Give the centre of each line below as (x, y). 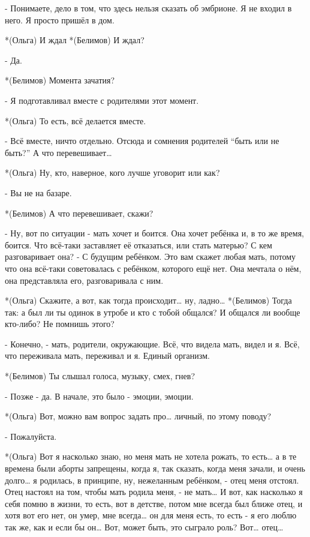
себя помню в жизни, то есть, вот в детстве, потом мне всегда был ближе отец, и (154, 503)
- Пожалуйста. (31, 436)
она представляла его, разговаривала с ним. (84, 280)
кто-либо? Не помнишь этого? (60, 324)
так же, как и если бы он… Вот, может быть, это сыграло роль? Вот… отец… (144, 527)
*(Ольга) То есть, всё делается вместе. (76, 120)
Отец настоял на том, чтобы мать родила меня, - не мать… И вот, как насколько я (154, 492)
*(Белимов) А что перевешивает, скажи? (79, 213)
